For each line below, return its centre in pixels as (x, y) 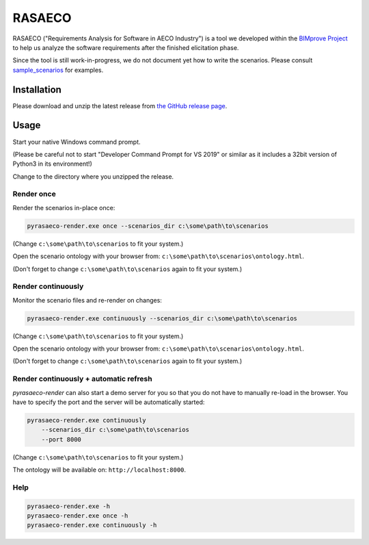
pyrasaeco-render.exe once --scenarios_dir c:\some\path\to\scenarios (148, 226)
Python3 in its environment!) (52, 164)
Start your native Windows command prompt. (77, 142)
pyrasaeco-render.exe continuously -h (92, 525)
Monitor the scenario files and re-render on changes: (87, 300)
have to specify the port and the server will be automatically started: (109, 402)
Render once (34, 194)
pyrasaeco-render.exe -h (69, 506)
